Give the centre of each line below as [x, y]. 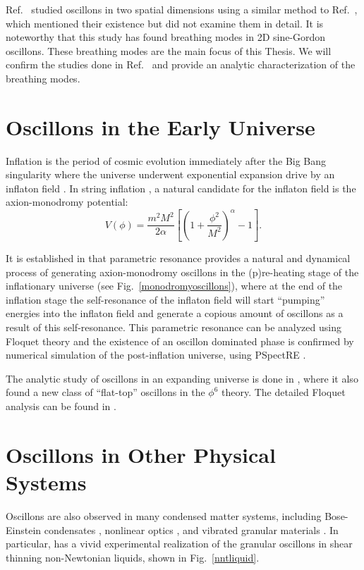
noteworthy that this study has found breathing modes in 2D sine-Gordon [166, 37]
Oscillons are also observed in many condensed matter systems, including [164, 515]
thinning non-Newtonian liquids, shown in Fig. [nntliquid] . [133, 557]
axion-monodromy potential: [67, 202]
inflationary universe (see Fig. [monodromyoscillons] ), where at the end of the [174, 286]
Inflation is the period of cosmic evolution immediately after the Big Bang [166, 160]
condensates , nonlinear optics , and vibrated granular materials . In [191, 529]
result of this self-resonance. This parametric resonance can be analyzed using [174, 327]
